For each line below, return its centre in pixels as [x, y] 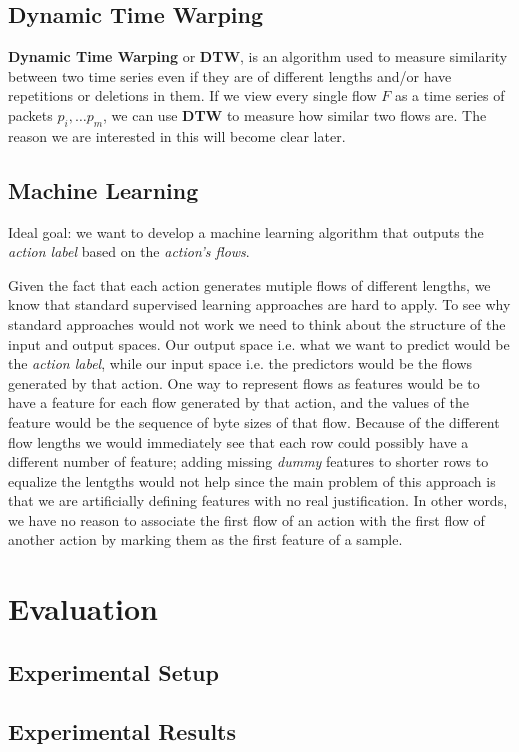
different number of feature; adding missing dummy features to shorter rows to [248, 461]
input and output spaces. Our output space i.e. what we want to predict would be [259, 343]
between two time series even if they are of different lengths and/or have [230, 75]
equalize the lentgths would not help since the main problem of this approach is [252, 480]
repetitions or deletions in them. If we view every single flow [192, 95]
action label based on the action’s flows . [129, 251]
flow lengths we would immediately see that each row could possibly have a [238, 441]
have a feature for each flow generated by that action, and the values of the [239, 402]
